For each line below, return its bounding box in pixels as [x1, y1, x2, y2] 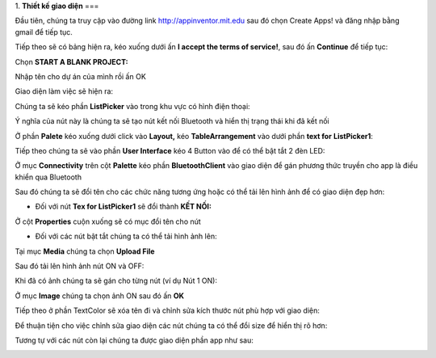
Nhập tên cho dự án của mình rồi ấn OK [15, 71, 147, 81]
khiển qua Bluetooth [15, 172, 82, 182]
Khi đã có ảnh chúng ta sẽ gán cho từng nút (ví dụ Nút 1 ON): [15, 276, 218, 286]
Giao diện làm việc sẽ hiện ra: [15, 86, 113, 96]
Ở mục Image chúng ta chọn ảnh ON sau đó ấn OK [15, 291, 185, 301]
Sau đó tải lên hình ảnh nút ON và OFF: [15, 261, 145, 271]
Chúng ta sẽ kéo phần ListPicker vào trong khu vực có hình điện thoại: [15, 101, 250, 111]
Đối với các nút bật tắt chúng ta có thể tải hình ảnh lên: [35, 231, 217, 242]
